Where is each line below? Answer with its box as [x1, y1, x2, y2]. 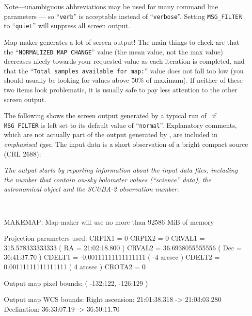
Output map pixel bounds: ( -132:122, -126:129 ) [4, 278, 148, 288]
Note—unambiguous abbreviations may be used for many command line [4, 1, 218, 11]
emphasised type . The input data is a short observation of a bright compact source [4, 139, 248, 149]
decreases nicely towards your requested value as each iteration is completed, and [4, 56, 245, 66]
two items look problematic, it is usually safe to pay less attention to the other [4, 85, 237, 94]
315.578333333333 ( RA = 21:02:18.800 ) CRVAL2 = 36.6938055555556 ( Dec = [4, 242, 242, 252]
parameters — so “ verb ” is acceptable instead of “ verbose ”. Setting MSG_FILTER [4, 11, 242, 21]
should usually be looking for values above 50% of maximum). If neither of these [4, 75, 243, 85]
